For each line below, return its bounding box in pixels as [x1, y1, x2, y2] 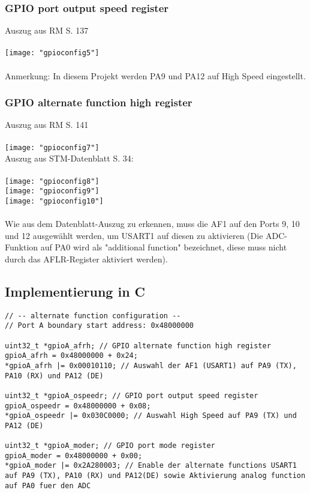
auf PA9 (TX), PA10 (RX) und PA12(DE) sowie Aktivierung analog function [5, 471, 306, 480]
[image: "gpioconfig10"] [5, 196, 104, 205]
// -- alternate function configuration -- [5, 311, 181, 320]
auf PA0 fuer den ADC [5, 481, 91, 490]
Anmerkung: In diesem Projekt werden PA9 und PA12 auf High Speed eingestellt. [5, 69, 306, 82]
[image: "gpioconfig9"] [5, 187, 100, 196]
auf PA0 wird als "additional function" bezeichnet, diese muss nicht [40, 241, 287, 253]
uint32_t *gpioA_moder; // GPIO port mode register [5, 441, 215, 450]
